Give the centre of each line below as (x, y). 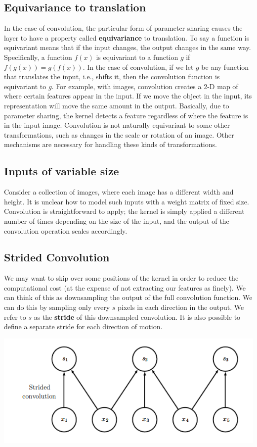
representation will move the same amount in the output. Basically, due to (117, 105)
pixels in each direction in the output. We (181, 307)
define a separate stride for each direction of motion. (83, 326)
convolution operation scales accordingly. (66, 230)
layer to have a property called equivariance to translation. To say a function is (127, 37)
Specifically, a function (38, 57)
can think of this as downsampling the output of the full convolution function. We (128, 297)
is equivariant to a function (137, 57)
